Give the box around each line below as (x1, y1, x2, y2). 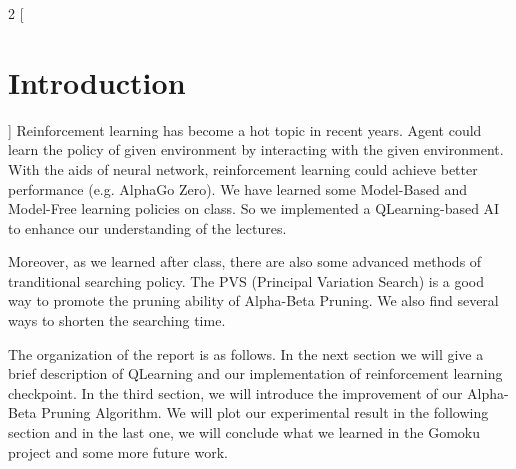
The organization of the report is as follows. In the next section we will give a (8, 343, 484, 364)
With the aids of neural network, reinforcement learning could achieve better (8, 158, 478, 179)
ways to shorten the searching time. (8, 310, 226, 331)
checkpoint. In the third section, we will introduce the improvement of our (8, 382, 463, 403)
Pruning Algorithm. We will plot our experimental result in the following (41, 402, 489, 423)
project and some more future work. (8, 441, 228, 462)
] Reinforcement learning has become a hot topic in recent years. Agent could (8, 119, 482, 140)
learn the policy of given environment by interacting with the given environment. (8, 139, 504, 160)
